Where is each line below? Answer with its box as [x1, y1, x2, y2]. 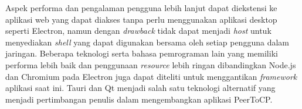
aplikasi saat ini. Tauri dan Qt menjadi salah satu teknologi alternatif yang [5, 82, 276, 94]
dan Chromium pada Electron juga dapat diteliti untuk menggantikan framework [5, 70, 297, 82]
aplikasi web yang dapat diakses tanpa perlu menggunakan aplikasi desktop [5, 13, 277, 25]
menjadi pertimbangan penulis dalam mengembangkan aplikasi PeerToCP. [5, 93, 273, 105]
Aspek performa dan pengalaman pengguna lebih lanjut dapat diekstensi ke [5, 2, 277, 13]
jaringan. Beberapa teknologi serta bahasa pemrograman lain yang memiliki [5, 47, 278, 59]
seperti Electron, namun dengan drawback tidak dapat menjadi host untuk [5, 24, 272, 37]
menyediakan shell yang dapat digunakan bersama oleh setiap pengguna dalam [5, 36, 289, 48]
